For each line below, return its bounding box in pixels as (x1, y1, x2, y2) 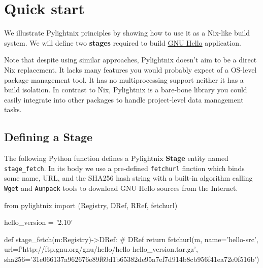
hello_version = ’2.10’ (4, 217, 73, 227)
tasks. (4, 104, 22, 115)
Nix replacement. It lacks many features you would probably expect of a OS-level (4, 64, 257, 75)
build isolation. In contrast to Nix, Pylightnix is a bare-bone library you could (4, 84, 247, 95)
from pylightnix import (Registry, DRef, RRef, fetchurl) (4, 199, 178, 210)
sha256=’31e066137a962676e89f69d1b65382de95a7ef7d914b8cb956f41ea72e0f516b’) (4, 253, 259, 264)
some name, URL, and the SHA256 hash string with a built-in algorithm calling (4, 173, 253, 183)
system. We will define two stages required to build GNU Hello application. (4, 37, 241, 48)
